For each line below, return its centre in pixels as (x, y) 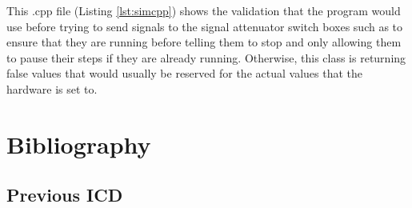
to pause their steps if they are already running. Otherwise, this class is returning (206, 57)
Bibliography (79, 144)
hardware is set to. (52, 88)
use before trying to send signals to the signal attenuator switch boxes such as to (205, 26)
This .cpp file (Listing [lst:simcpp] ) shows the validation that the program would (204, 10)
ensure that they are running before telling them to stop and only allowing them (204, 42)
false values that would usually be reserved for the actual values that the (184, 73)
